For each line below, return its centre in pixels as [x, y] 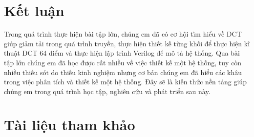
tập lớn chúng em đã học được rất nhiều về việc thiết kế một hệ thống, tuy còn [123, 62]
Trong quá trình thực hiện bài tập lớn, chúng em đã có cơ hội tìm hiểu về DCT [123, 34]
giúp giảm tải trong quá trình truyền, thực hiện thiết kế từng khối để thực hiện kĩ [127, 43]
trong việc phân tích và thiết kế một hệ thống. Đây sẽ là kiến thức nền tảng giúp [125, 82]
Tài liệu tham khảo [70, 125]
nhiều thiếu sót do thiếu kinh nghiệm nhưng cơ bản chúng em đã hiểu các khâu [123, 72]
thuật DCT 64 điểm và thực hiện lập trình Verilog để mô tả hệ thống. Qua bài [122, 53]
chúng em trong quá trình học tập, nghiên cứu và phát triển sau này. [107, 91]
